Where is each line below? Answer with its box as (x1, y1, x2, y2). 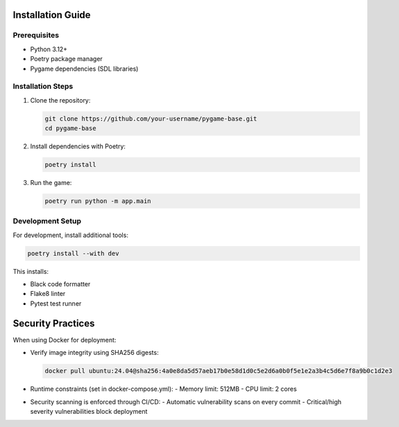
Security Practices (12, 317, 95, 329)
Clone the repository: (30, 96, 91, 104)
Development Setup (12, 216, 81, 226)
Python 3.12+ (30, 45, 68, 53)
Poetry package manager (30, 55, 103, 63)
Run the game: (30, 179, 72, 187)
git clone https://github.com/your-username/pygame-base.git (44, 114, 257, 123)
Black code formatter (30, 280, 91, 288)
